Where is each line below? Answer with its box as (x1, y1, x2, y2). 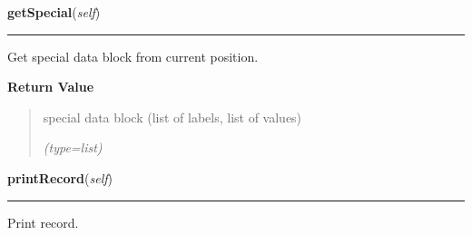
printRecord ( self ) (7, 168, 113, 187)
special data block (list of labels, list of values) (43, 107, 302, 126)
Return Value (7, 77, 94, 96)
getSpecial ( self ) (7, 3, 101, 21)
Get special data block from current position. (7, 46, 259, 65)
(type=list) (43, 138, 103, 157)
